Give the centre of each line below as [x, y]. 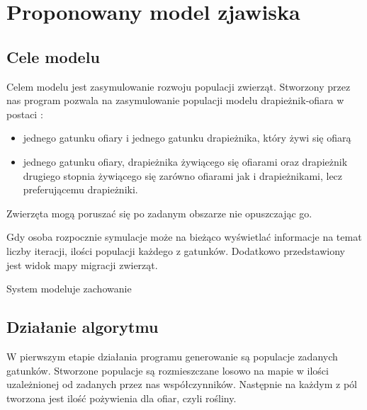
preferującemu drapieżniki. [80, 189]
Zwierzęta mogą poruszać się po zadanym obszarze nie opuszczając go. [159, 213]
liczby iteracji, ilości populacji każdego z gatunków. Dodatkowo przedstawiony [176, 250]
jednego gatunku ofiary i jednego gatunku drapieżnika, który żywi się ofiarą [187, 138]
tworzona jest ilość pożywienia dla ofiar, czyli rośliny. [122, 398]
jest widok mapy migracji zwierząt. [82, 264]
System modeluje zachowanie [69, 289]
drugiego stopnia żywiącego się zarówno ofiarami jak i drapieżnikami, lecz [183, 175]
